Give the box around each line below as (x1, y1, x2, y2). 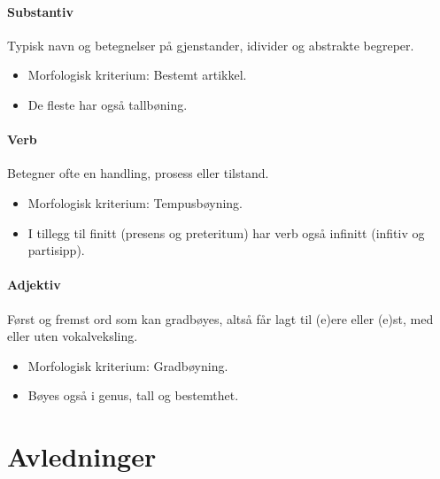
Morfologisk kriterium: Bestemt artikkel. (27, 66, 247, 84)
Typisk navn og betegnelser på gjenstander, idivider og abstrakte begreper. (7, 35, 414, 54)
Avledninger (7, 438, 157, 475)
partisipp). (27, 241, 85, 259)
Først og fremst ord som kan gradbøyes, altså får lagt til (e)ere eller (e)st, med (7, 309, 434, 328)
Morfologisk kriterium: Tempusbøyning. (27, 193, 243, 212)
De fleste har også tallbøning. (27, 95, 188, 113)
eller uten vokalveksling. (7, 327, 138, 345)
